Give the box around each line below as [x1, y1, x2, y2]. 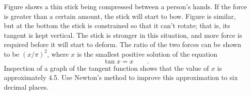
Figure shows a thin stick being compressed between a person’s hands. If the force [4, 1, 247, 11]
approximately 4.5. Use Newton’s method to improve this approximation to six [4, 72, 238, 82]
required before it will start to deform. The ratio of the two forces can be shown [4, 39, 241, 49]
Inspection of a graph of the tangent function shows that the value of [4, 63, 209, 73]
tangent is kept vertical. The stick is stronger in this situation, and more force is [4, 30, 242, 40]
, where [47, 48, 69, 59]
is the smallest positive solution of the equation [77, 48, 218, 59]
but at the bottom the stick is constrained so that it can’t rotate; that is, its [4, 20, 230, 31]
